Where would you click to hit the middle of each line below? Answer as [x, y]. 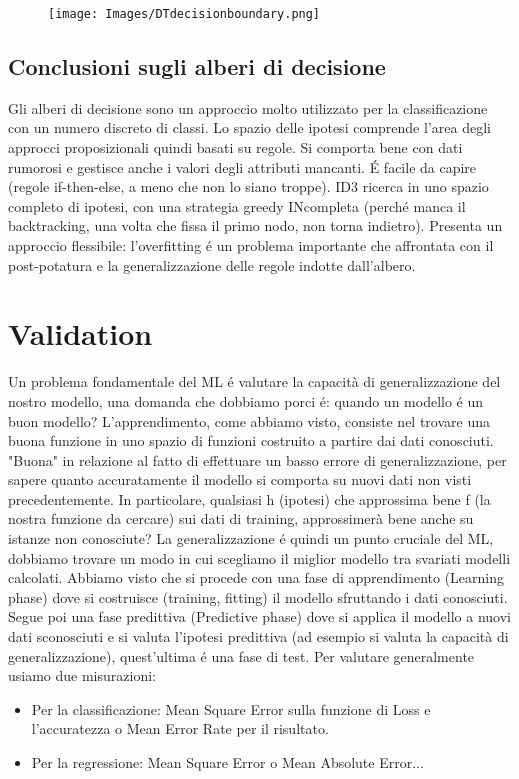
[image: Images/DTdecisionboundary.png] [184, 14]
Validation [80, 333]
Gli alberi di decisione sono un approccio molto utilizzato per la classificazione [248, 107]
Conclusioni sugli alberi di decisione [197, 66]
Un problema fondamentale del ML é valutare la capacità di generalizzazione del [254, 381]
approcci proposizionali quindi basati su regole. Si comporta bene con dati [235, 147]
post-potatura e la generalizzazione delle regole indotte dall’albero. [212, 264]
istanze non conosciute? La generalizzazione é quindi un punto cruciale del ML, [251, 538]
